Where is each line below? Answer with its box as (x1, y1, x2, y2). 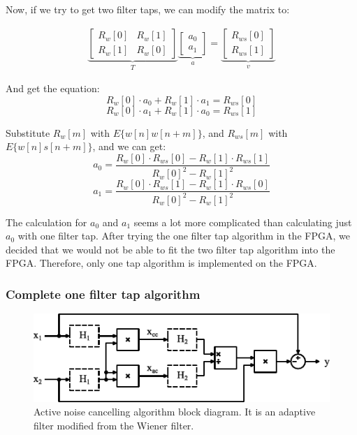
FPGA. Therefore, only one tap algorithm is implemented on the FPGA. (6, 256, 317, 270)
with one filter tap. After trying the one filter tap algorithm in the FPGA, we (17, 228, 350, 243)
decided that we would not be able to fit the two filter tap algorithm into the (6, 242, 335, 256)
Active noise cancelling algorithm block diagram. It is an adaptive (34, 404, 316, 419)
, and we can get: (92, 139, 166, 154)
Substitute (6, 125, 50, 140)
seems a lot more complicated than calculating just (133, 214, 352, 229)
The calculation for (6, 214, 87, 229)
